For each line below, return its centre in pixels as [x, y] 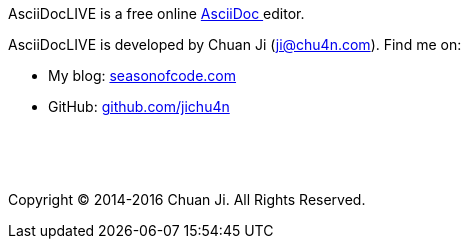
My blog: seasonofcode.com [142, 75]
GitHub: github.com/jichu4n [139, 106]
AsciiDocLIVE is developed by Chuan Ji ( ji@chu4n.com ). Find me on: [235, 44]
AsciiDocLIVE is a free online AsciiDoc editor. [156, 13]
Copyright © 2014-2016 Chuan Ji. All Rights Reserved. [187, 199]
